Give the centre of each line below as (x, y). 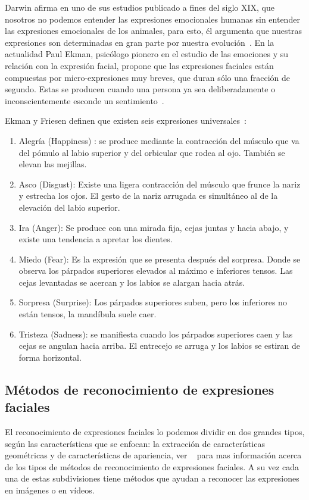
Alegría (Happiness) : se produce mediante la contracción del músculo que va (159, 140)
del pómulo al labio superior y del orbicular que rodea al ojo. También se (152, 152)
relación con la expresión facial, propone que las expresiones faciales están (139, 65)
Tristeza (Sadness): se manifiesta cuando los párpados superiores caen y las (156, 334)
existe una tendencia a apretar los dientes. (96, 239)
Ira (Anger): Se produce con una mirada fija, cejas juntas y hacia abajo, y (154, 227)
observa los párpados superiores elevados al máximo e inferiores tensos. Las (156, 271)
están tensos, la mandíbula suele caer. (88, 314)
